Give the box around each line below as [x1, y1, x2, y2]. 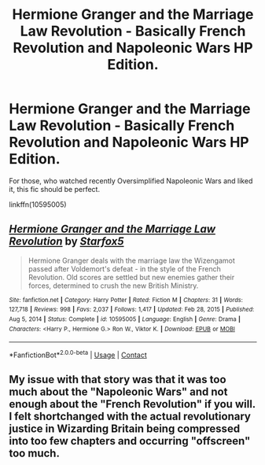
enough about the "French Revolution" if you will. [9, 397, 256, 411]
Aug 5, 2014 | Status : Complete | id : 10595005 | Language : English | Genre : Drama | [9, 316, 241, 323]
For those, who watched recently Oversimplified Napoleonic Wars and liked [9, 175, 253, 186]
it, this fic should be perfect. [9, 184, 101, 194]
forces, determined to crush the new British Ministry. [28, 281, 199, 290]
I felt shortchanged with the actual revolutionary [9, 410, 251, 423]
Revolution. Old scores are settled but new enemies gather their [28, 272, 235, 282]
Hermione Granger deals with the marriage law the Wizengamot [28, 256, 235, 265]
